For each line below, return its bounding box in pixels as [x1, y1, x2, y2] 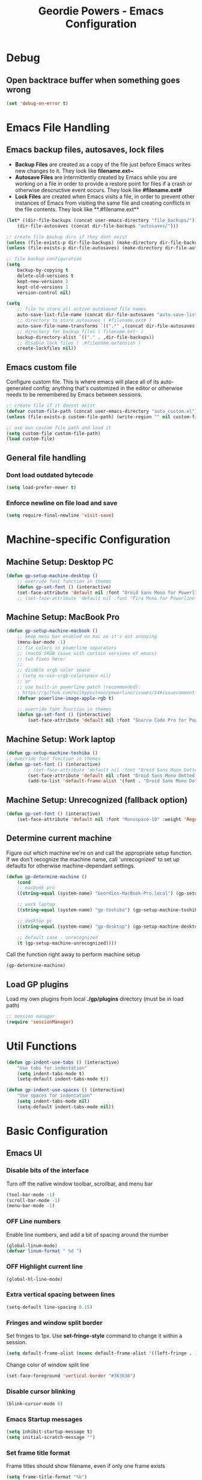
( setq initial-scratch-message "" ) [6, 1435, 96, 1441]
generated [6, 384, 32, 392]
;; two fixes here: [17, 656, 66, 662]
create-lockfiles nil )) [17, 345, 77, 351]
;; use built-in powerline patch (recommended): [17, 684, 141, 690]
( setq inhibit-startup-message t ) [6, 1429, 93, 1435]
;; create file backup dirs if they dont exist [6, 234, 128, 240]
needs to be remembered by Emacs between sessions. [6, 391, 142, 398]
